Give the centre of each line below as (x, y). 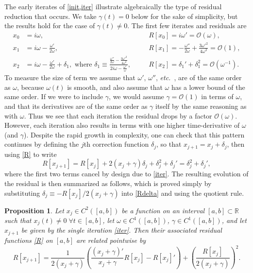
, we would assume (136, 96)
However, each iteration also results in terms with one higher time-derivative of (122, 125)
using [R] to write (31, 154)
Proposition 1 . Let (34, 210)
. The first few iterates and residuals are (187, 26)
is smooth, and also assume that (115, 87)
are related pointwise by (111, 240)
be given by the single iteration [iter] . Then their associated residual (121, 230)
